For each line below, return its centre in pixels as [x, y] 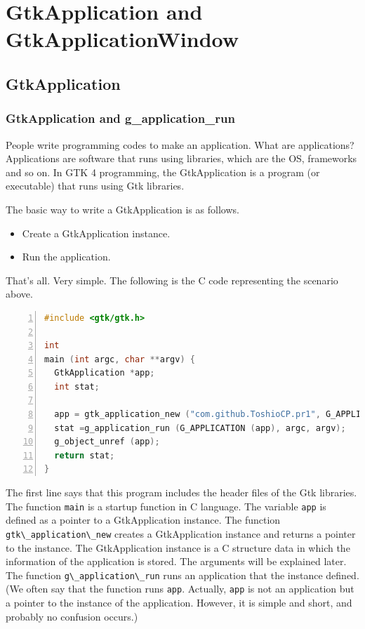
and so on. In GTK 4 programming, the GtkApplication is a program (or [163, 172]
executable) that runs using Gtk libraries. [95, 186]
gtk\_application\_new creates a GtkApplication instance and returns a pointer [181, 533]
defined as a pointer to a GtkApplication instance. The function [143, 520]
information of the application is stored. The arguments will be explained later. [176, 561]
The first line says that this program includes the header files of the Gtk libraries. [181, 492]
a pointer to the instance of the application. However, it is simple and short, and [179, 603]
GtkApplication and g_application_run [120, 118]
